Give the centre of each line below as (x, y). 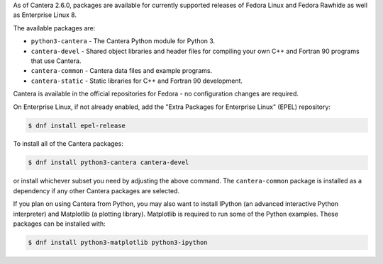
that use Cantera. (56, 61)
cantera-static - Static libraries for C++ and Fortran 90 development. (137, 81)
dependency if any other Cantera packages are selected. (96, 190)
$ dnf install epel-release (77, 125)
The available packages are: (54, 28)
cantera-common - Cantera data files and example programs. (122, 71)
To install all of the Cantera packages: (68, 144)
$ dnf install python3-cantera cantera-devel (109, 162)
